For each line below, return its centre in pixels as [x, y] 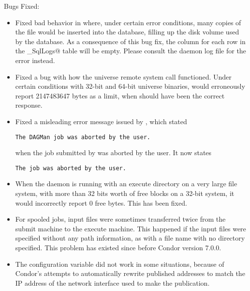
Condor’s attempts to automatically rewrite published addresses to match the [130, 273]
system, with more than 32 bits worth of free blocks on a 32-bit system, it [125, 193]
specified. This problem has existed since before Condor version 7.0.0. [118, 247]
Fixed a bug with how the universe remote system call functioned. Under [123, 76]
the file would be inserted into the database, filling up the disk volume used [127, 32]
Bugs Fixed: [22, 6]
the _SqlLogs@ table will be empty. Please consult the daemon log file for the [131, 51]
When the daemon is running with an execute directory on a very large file [126, 184]
